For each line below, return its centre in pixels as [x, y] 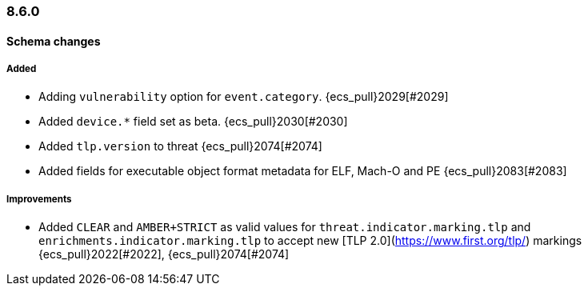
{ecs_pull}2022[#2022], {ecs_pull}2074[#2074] [164, 254]
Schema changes [54, 41]
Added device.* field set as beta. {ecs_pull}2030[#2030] [193, 122]
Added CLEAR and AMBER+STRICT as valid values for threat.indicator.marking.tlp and [285, 227]
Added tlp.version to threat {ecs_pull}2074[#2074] [180, 146]
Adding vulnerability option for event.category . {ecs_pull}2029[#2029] [244, 97]
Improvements [39, 199]
